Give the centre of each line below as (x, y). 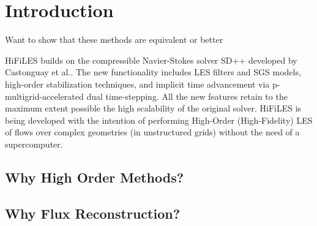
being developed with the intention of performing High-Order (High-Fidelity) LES (159, 120)
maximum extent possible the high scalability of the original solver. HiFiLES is (153, 108)
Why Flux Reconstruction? (93, 213)
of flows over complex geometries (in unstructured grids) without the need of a (152, 132)
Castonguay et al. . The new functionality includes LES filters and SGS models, (153, 72)
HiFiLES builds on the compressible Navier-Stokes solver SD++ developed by (151, 60)
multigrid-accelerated (44, 96)
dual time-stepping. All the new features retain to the (187, 96)
